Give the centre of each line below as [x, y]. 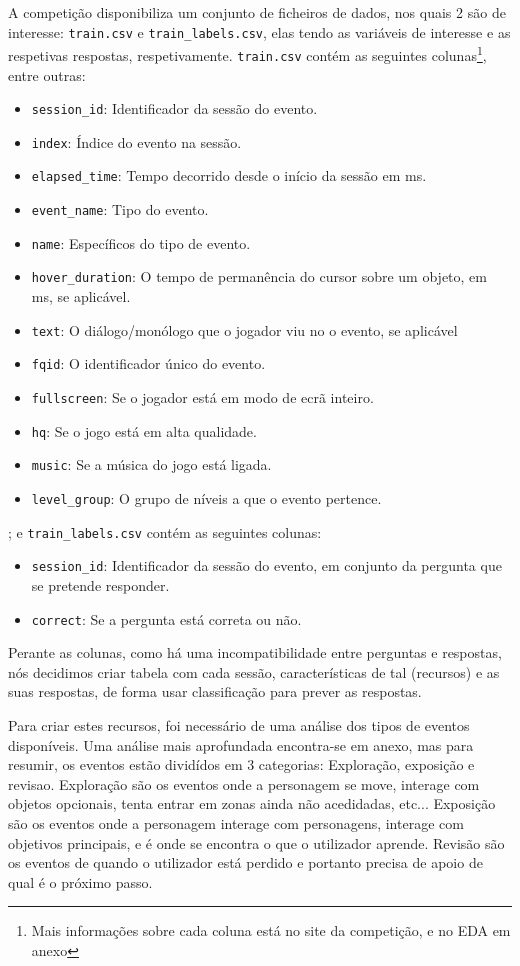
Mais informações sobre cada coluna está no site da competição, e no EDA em [271, 930]
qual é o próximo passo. [80, 881]
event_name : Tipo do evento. [120, 209]
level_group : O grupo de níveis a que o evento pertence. [206, 497]
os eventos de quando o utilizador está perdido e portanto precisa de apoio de [245, 862]
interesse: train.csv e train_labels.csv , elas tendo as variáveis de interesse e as [259, 31]
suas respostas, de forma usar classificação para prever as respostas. [215, 691]
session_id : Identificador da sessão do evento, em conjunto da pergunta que [266, 565]
